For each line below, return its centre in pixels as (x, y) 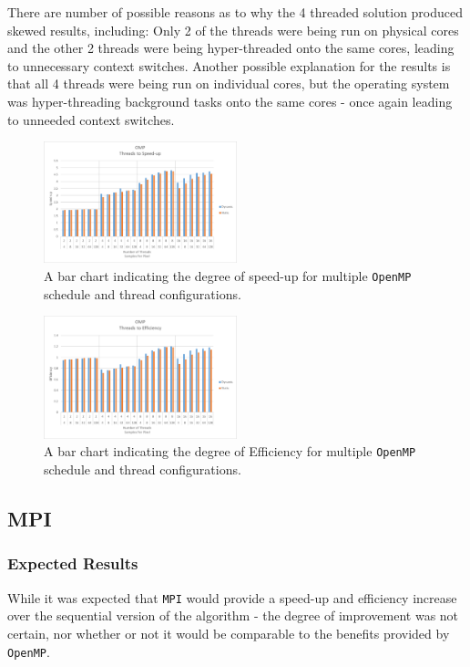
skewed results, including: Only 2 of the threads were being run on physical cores (233, 30)
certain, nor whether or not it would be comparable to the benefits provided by (229, 633)
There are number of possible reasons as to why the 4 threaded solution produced (235, 12)
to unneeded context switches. (91, 119)
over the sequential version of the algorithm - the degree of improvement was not (233, 615)
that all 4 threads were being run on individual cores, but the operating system (229, 83)
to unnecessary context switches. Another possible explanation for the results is (229, 65)
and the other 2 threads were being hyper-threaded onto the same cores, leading (231, 48)
